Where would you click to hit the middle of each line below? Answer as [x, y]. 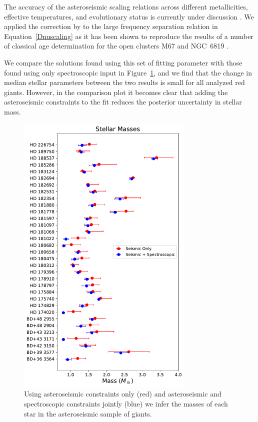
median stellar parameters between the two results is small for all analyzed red [124, 82]
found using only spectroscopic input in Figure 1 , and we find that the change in [128, 72]
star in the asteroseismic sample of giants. [88, 413]
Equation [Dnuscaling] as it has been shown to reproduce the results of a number [129, 36]
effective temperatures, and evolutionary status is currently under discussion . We [129, 16]
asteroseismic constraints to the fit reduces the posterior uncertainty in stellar [123, 102]
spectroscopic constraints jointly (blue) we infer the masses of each [126, 404]
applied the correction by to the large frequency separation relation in [111, 26]
